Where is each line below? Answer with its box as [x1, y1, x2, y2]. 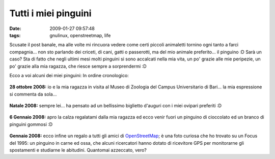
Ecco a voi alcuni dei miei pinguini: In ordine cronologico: [9, 72, 129, 78]
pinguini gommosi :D [9, 121, 53, 127]
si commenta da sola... [9, 91, 57, 97]
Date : [9, 25, 21, 31]
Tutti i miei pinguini [9, 8, 92, 19]
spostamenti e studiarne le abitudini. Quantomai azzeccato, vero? [9, 147, 147, 153]
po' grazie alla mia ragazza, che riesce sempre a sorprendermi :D [9, 63, 147, 69]
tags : [9, 32, 21, 38]
